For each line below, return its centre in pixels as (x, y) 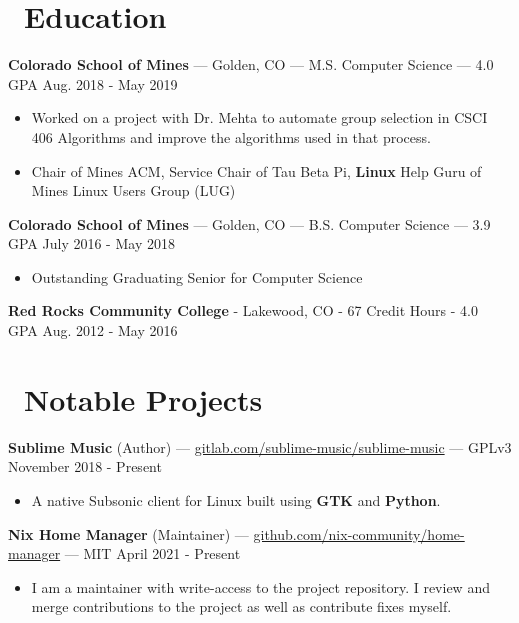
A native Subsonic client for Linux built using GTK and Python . (236, 499)
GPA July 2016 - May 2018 (91, 243)
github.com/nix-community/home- (359, 533)
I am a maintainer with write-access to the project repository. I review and (260, 586)
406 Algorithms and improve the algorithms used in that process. (231, 136)
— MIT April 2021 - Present (152, 553)
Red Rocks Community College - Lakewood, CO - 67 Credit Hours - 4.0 (243, 310)
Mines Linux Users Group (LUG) (133, 190)
